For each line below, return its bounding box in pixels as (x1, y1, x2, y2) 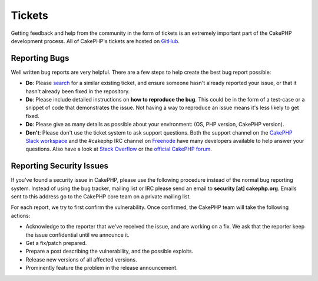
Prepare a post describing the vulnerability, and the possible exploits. (25, 248, 194, 255)
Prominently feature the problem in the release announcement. (25, 264, 178, 272)
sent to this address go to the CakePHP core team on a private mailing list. (11, 193, 191, 200)
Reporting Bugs (11, 53, 69, 63)
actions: (11, 212, 31, 219)
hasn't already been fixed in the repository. (25, 87, 130, 94)
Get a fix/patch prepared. (25, 240, 87, 246)
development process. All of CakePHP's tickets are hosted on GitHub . (11, 37, 180, 44)
